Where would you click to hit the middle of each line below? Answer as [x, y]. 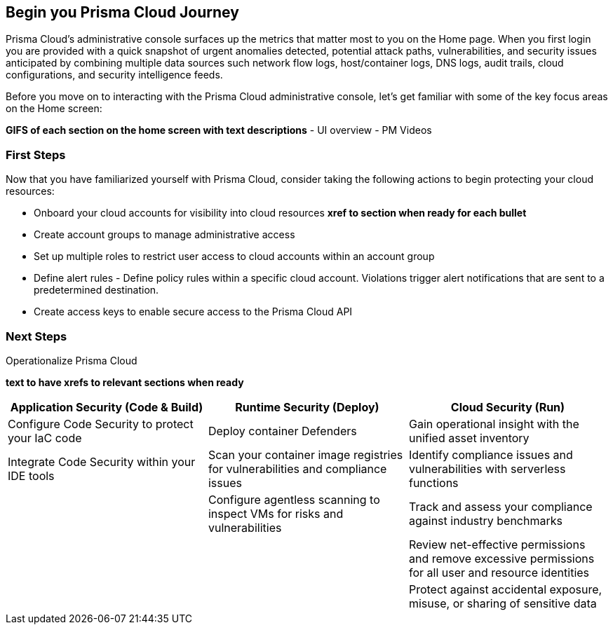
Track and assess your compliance [500, 506]
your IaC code [45, 438]
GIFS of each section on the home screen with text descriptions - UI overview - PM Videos [219, 130]
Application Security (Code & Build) [107, 407]
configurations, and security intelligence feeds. [114, 75]
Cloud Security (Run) [508, 407]
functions [433, 482]
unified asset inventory [469, 438]
